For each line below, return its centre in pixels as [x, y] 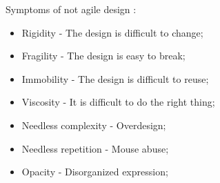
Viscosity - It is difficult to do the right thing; [118, 102]
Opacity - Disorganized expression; [95, 172]
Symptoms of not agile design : [71, 9]
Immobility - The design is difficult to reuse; [115, 78]
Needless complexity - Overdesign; [94, 125]
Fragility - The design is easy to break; [103, 56]
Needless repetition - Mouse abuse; [95, 148]
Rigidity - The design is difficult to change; [112, 32]
